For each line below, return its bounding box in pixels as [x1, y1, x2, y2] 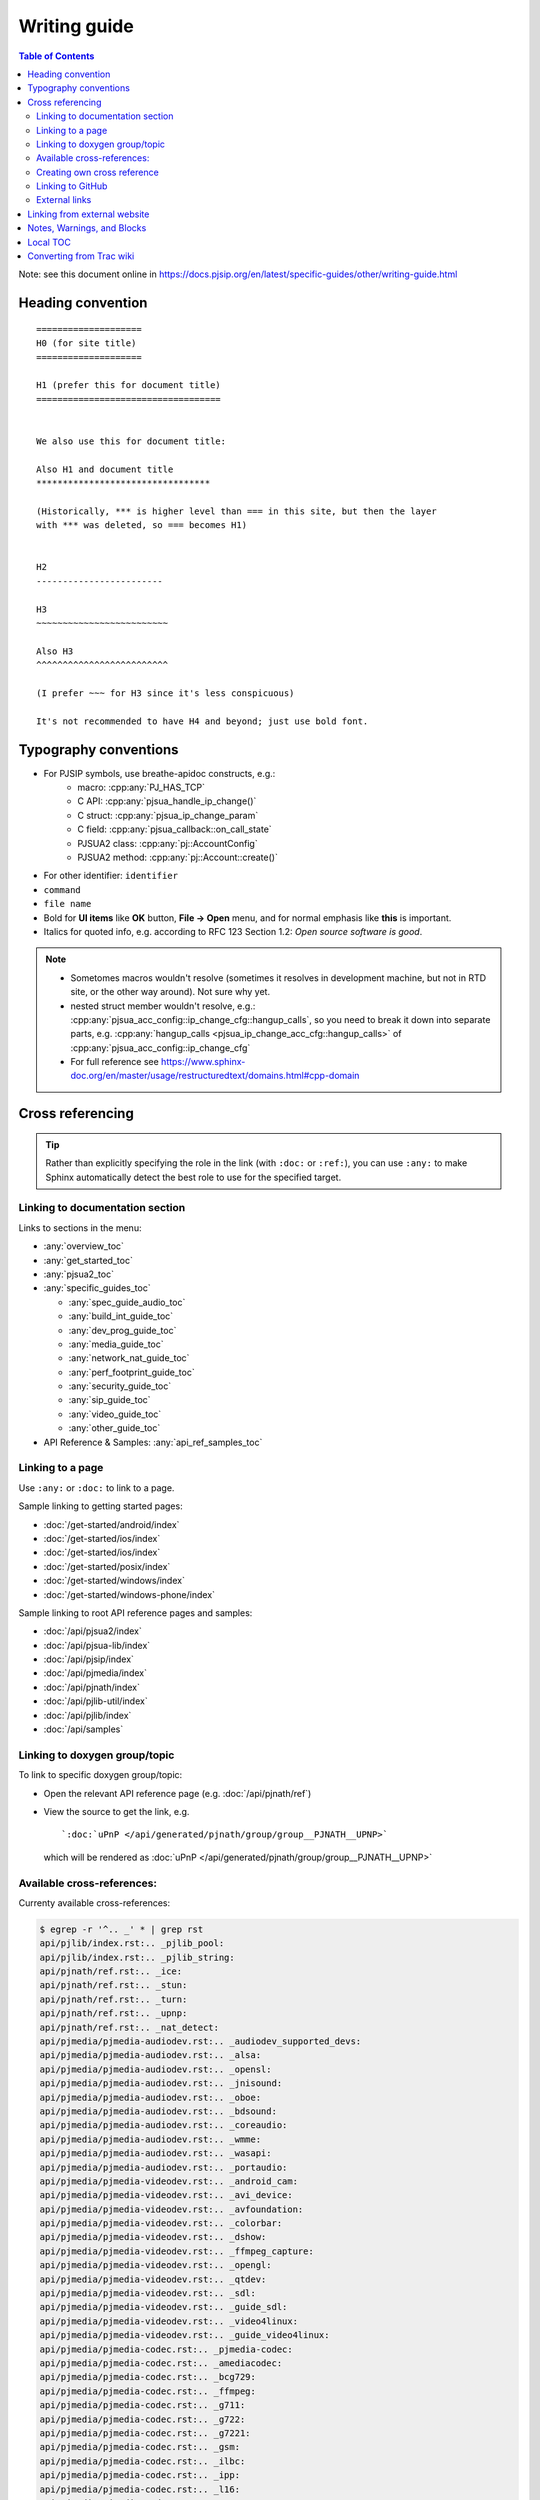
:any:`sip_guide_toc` [68, 1394, 151, 1406]
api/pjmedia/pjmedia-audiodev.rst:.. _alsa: [39, 2050, 262, 2061]
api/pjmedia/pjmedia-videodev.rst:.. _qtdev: [39, 2273, 267, 2285]
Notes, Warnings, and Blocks [27, 222, 147, 234]
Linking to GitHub [36, 180, 108, 192]
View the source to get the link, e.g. [43, 1805, 190, 1817]
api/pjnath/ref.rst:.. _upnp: [39, 2008, 188, 2019]
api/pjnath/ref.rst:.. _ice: [39, 1966, 183, 1977]
